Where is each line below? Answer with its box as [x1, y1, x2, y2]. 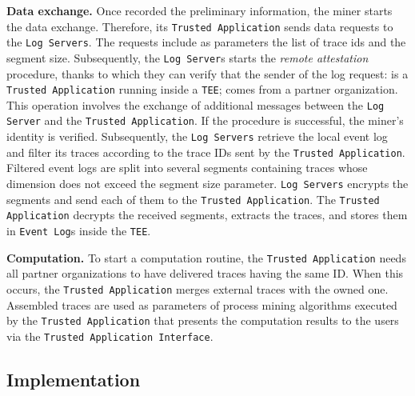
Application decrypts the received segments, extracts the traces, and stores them [6, 206, 408, 223]
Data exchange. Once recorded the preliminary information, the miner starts [6, 2, 393, 18]
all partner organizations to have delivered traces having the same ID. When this [6, 265, 404, 282]
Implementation [6, 366, 141, 391]
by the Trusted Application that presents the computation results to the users [6, 312, 399, 329]
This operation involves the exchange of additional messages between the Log [6, 96, 385, 113]
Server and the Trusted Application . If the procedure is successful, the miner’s [6, 112, 404, 129]
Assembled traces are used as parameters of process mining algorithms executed [6, 296, 397, 313]
